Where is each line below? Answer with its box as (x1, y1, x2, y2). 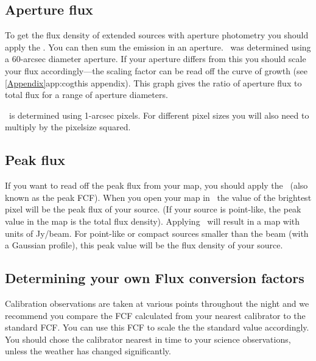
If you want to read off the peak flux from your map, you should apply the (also (5, 179, 308, 192)
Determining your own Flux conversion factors (5, 268, 304, 287)
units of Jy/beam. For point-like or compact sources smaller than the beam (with (5, 226, 309, 239)
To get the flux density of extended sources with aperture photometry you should (5, 29, 309, 41)
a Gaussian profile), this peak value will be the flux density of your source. (5, 239, 283, 251)
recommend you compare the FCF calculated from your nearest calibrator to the (5, 309, 306, 321)
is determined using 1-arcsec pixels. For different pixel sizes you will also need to (9, 108, 309, 121)
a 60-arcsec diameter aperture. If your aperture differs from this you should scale (5, 52, 306, 65)
